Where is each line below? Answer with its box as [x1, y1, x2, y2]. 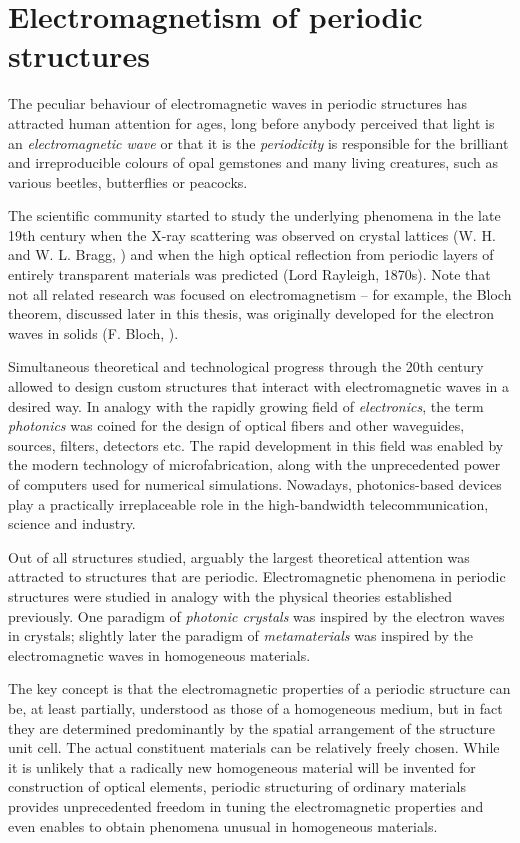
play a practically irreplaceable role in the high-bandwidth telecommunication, [8, 493, 489, 514]
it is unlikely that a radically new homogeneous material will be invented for [8, 756, 476, 777]
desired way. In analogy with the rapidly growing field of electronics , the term [8, 395, 484, 416]
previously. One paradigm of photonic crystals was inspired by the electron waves [8, 605, 505, 626]
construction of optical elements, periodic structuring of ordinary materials [8, 776, 466, 797]
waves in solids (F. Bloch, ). [8, 322, 179, 343]
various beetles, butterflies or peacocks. [8, 171, 248, 192]
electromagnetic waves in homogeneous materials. [8, 644, 311, 665]
